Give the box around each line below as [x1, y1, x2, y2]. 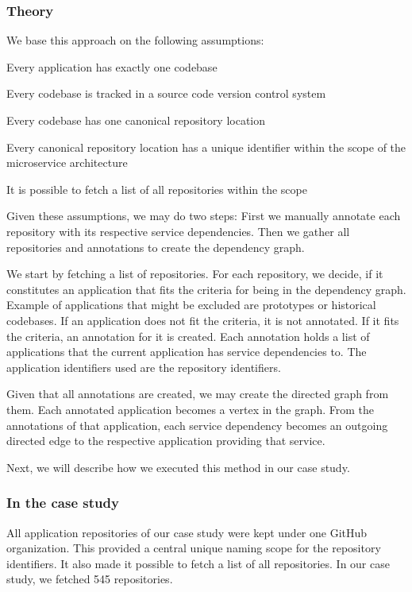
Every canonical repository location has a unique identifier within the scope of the [6, 138, 406, 155]
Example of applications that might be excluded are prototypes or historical [6, 296, 376, 313]
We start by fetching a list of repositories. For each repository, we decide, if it [6, 265, 383, 282]
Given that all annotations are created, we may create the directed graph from [6, 385, 389, 402]
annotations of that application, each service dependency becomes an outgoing [6, 416, 388, 433]
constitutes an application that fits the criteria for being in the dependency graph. [6, 281, 406, 297]
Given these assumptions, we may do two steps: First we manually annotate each [6, 207, 401, 224]
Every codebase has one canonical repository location [6, 112, 266, 128]
